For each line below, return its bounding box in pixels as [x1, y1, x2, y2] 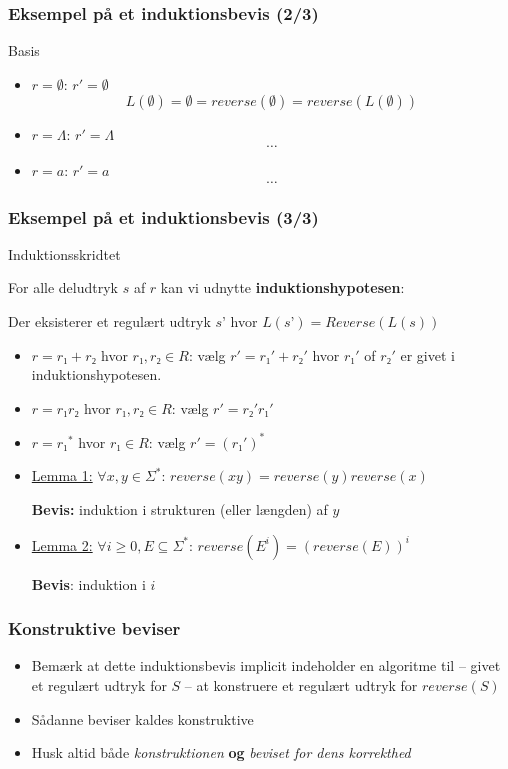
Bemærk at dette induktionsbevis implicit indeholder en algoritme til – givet [31, 655, 501, 676]
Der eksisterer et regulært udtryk [8, 311, 211, 331]
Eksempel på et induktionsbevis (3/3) [8, 204, 319, 229]
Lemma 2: [31, 534, 93, 555]
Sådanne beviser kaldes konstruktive [31, 708, 254, 729]
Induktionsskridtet [8, 243, 121, 264]
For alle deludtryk [8, 277, 118, 298]
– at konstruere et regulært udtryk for [184, 675, 418, 696]
